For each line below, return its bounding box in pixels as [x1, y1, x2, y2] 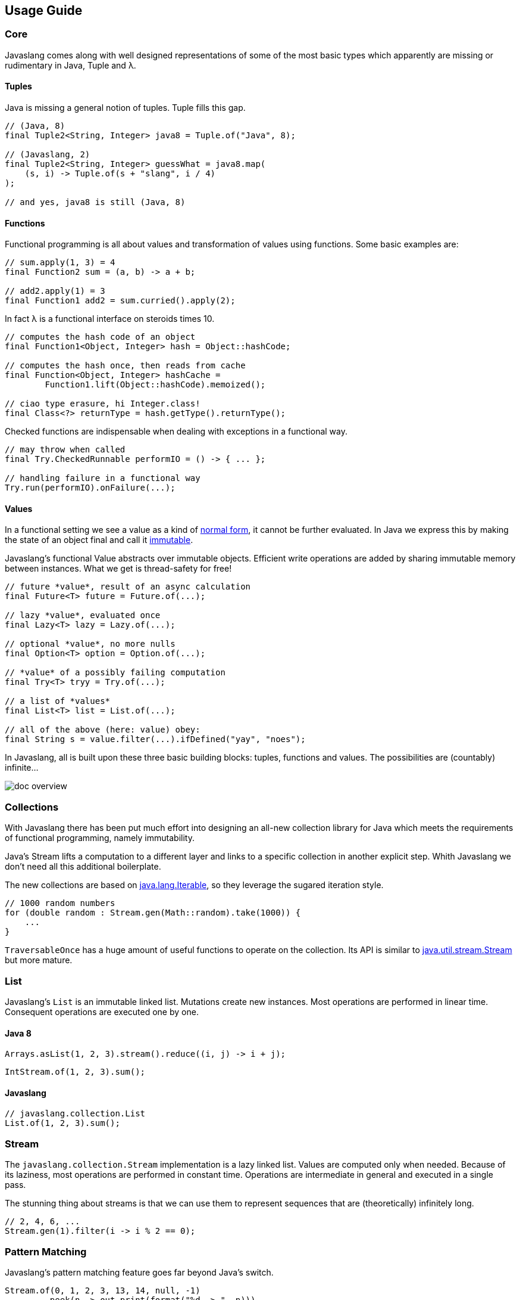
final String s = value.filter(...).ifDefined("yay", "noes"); [5, 734, 306, 744]
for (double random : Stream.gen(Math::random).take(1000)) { [5, 908, 301, 918]
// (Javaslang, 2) [5, 150, 90, 160]
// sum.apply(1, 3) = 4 [5, 257, 115, 268]
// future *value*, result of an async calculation [5, 582, 251, 592]
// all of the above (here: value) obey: [5, 725, 201, 735]
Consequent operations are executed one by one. [5, 1006, 199, 1017]
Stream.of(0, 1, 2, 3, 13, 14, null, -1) [5, 1285, 201, 1295]
